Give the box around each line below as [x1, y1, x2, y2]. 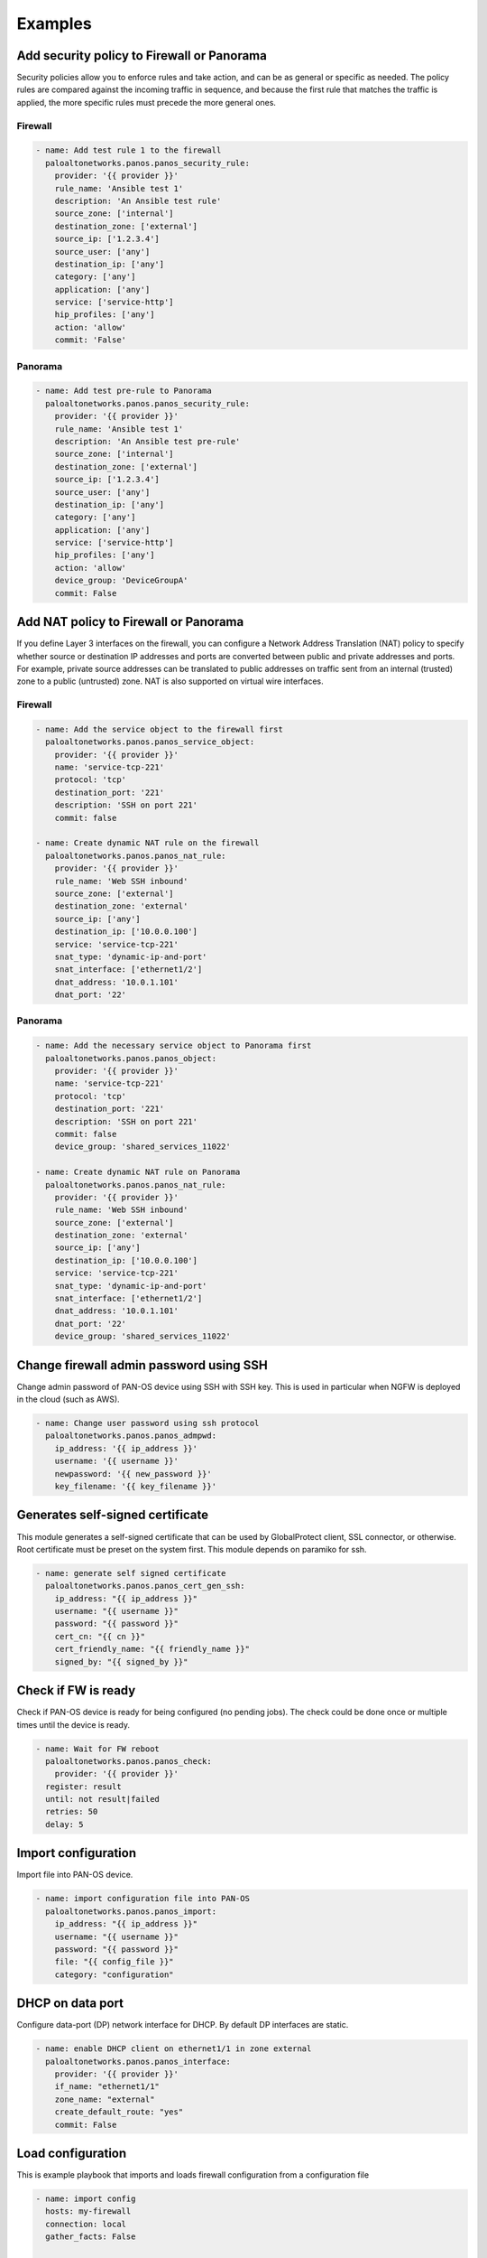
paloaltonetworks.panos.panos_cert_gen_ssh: [45, 1581, 245, 1591]
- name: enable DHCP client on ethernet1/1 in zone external [35, 2044, 312, 2054]
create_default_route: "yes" [54, 2107, 184, 2117]
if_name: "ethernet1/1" [54, 2082, 160, 2092]
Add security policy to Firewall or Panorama [16, 48, 268, 63]
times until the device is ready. [16, 1719, 131, 1730]
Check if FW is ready [16, 1683, 136, 1698]
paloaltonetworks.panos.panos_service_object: [45, 737, 255, 747]
